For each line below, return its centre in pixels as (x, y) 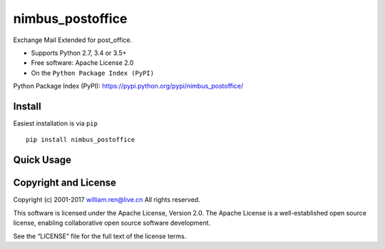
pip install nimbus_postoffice (81, 140)
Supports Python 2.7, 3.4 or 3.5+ (79, 53)
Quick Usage (42, 160)
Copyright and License (65, 183)
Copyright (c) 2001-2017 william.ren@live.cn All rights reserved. (107, 200)
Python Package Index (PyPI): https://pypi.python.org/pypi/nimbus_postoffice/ (128, 86)
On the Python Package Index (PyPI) (93, 73)
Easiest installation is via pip (55, 123)
